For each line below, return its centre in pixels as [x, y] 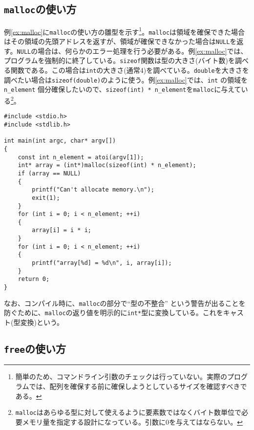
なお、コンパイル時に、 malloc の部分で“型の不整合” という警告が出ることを [125, 303]
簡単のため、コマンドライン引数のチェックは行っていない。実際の [121, 376]
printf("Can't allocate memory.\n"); [93, 190]
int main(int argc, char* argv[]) [60, 141]
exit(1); [46, 198]
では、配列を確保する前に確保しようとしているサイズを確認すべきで [138, 386]
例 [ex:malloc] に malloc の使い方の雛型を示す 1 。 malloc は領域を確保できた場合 [125, 31]
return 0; [34, 279]
